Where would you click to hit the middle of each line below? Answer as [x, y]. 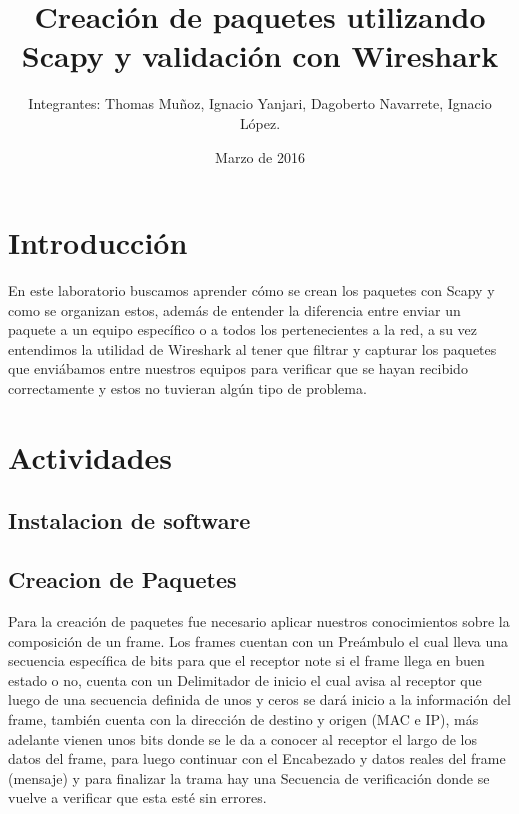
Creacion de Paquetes [122, 579]
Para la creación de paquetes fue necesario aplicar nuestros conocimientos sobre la [259, 620]
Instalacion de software [129, 520]
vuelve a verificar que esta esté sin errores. [137, 797]
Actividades [90, 456]
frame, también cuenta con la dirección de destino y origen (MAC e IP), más [243, 718]
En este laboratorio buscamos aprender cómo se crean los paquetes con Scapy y [251, 290]
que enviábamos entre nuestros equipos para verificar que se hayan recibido [238, 368]
